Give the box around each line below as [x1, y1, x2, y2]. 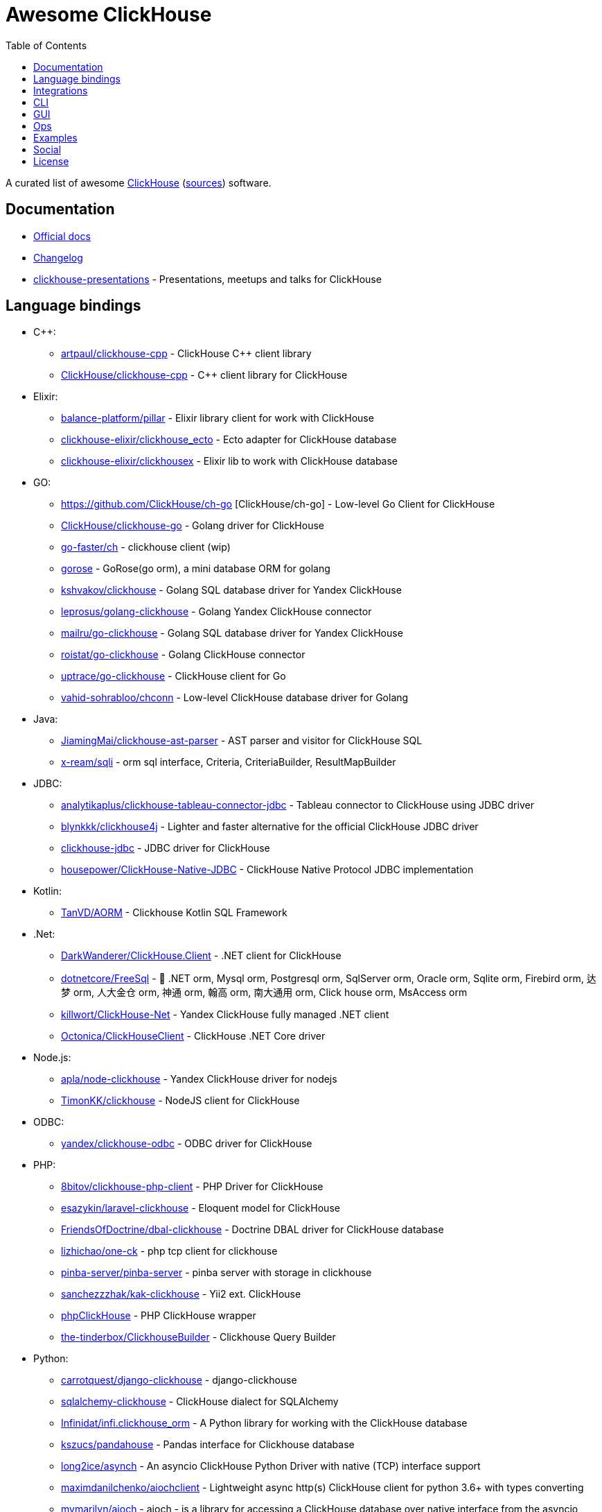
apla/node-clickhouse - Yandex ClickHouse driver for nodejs [61, 1073, 337, 1085]
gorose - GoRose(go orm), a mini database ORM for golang [61, 562, 330, 575]
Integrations [33, 84, 88, 96]
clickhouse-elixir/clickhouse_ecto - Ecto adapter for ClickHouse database [61, 433, 397, 446]
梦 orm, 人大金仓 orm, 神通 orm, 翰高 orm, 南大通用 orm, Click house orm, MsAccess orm [61, 986, 468, 999]
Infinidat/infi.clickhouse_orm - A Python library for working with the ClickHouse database [61, 1417, 468, 1429]
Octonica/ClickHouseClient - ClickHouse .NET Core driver [61, 1030, 326, 1042]
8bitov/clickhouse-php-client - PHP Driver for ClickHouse [61, 1180, 324, 1193]
